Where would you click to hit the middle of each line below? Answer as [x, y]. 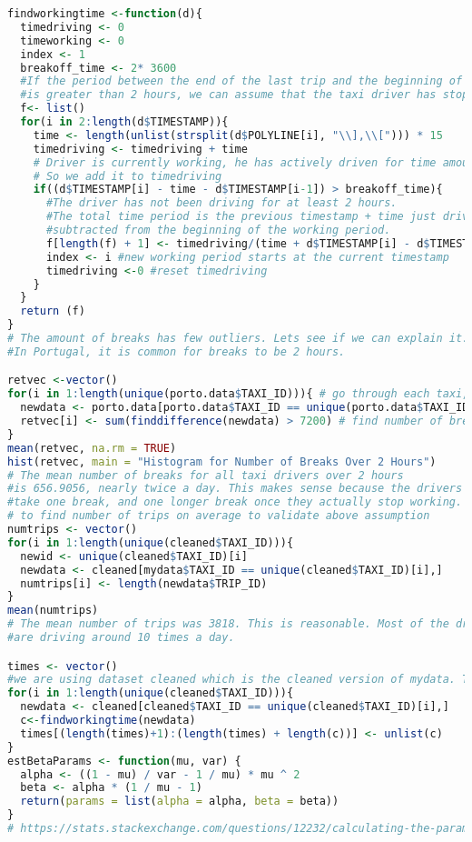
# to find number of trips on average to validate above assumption [219, 516]
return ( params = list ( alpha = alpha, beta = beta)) [180, 802]
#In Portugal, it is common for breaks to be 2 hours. [177, 351]
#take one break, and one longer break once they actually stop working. [235, 502]
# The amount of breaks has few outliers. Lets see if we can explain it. [238, 338]
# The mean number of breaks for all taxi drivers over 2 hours [206, 475]
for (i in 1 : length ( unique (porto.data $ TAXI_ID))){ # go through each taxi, [238, 394]
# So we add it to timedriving [128, 176]
